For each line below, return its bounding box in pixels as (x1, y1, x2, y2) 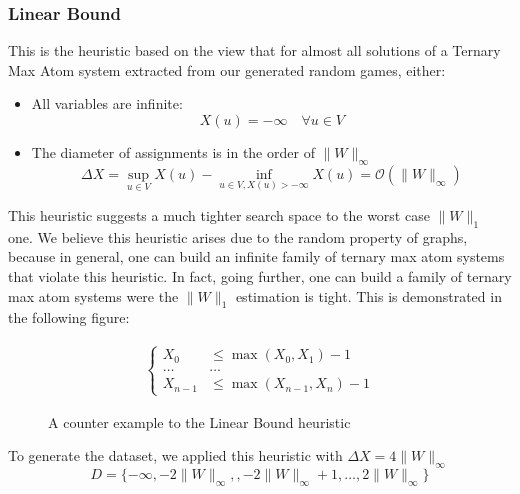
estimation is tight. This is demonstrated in (235, 285, 502, 306)
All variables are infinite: (31, 93, 183, 114)
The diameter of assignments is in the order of (31, 142, 315, 162)
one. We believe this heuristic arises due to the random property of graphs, (8, 226, 468, 247)
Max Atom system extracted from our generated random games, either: (8, 59, 446, 80)
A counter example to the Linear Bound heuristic (48, 411, 351, 432)
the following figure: (8, 307, 130, 328)
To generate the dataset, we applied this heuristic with (8, 445, 343, 466)
